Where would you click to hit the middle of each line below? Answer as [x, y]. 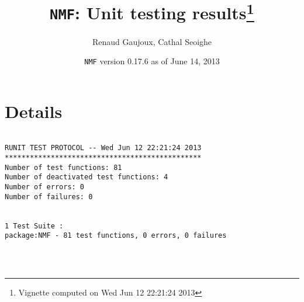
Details [34, 111]
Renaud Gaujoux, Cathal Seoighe [152, 41]
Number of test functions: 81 [63, 167]
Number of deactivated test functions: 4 [87, 177]
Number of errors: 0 [45, 187]
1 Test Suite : [34, 226]
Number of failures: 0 [49, 197]
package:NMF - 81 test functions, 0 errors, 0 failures [116, 236]
